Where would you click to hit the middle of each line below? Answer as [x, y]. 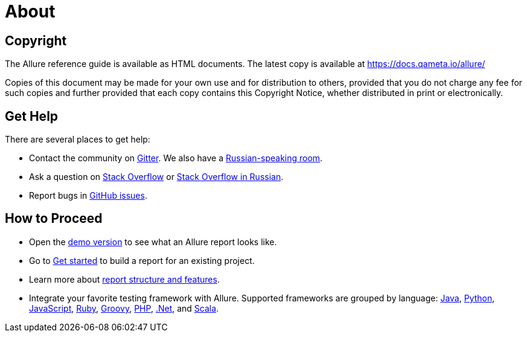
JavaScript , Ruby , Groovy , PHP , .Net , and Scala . [124, 308]
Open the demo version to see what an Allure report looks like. [153, 242]
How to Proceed [54, 219]
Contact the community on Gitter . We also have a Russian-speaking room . [176, 158]
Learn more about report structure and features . [124, 279]
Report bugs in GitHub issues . [88, 196]
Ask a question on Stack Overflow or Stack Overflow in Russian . [156, 177]
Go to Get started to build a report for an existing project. [142, 260]
